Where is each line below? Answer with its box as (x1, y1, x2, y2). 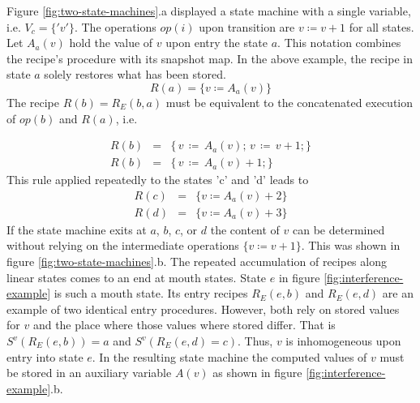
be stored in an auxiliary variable (6, 364, 172, 381)
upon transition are (199, 18, 295, 35)
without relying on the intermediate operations (6, 237, 239, 254)
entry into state (6, 348, 84, 365)
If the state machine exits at (6, 221, 147, 238)
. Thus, (237, 332, 273, 349)
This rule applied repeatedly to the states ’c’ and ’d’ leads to (6, 171, 309, 188)
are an (382, 285, 414, 302)
